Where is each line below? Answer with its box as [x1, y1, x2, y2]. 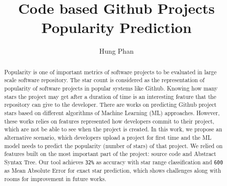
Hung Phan [99, 46, 134, 56]
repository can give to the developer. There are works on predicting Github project [4, 100, 217, 109]
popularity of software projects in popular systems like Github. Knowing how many [4, 84, 218, 93]
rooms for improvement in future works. [4, 174, 107, 183]
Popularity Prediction [41, 17, 192, 37]
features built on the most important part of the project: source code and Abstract [4, 150, 216, 158]
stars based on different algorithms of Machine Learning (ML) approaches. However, [4, 108, 220, 117]
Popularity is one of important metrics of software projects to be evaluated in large [4, 67, 217, 76]
